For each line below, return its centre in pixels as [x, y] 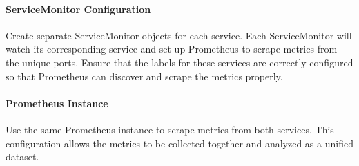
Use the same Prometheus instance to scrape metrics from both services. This [170, 129]
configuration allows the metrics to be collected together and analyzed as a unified [179, 143]
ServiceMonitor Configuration [78, 9]
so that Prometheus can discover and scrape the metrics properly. [144, 76]
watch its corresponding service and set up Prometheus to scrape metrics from [172, 49]
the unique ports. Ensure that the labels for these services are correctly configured [179, 62]
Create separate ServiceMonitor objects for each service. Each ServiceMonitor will [179, 35]
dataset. [22, 157]
